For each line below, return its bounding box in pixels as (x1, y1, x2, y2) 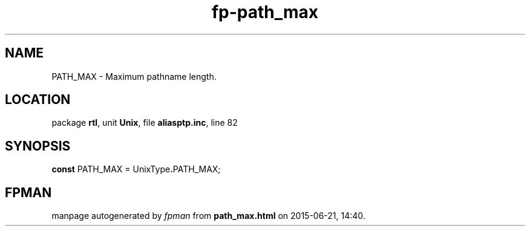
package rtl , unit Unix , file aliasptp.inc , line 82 (51, 117, 238, 128)
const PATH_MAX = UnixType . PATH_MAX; (51, 164, 221, 175)
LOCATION (5, 92, 71, 108)
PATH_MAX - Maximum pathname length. (51, 71, 217, 82)
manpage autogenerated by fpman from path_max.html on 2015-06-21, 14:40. (51, 210, 365, 221)
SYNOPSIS (5, 138, 71, 154)
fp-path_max (211, 2, 319, 22)
